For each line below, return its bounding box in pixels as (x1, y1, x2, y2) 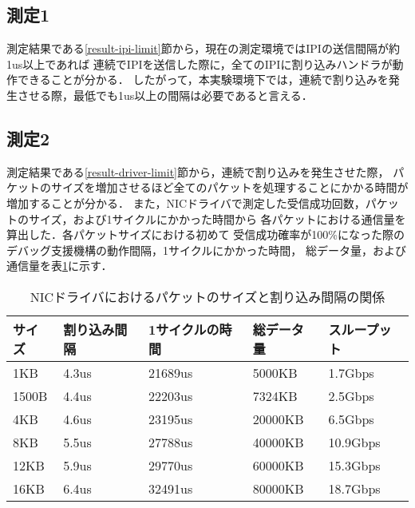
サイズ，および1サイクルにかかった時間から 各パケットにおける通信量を (28, 210, 406, 227)
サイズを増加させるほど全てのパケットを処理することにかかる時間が (50, 179, 409, 196)
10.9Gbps (328, 432, 381, 451)
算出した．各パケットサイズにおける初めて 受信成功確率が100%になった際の (6, 226, 405, 243)
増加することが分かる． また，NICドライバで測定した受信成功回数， (6, 194, 366, 211)
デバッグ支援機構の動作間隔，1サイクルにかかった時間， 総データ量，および (6, 241, 406, 258)
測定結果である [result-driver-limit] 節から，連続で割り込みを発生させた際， (6, 163, 389, 180)
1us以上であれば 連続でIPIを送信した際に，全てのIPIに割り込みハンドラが (6, 55, 393, 72)
